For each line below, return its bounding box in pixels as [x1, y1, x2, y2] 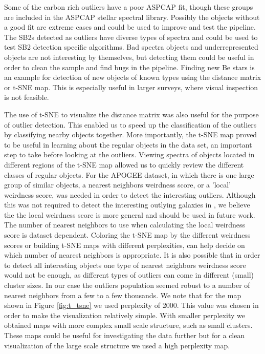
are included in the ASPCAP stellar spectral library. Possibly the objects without [4, 11, 260, 22]
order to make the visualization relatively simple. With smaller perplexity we [4, 309, 245, 320]
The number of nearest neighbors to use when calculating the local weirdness [4, 219, 246, 230]
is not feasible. [4, 92, 49, 102]
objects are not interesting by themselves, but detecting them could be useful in [4, 51, 254, 62]
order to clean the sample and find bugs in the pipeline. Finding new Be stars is [4, 61, 255, 72]
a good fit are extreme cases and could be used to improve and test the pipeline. [4, 22, 256, 32]
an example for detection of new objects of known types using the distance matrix [4, 72, 261, 82]
